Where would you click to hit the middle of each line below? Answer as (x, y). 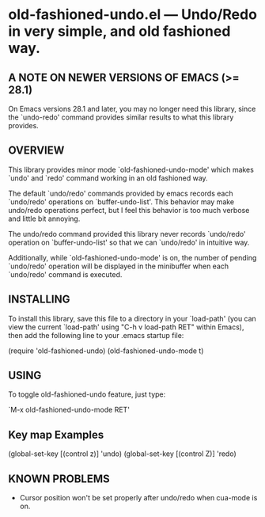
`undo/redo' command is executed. (65, 274)
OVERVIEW (36, 151)
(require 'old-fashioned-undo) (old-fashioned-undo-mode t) (106, 351)
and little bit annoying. (44, 219)
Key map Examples (56, 434)
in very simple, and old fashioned (119, 31)
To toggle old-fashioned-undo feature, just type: (87, 394)
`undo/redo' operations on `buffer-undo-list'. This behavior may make (121, 201)
